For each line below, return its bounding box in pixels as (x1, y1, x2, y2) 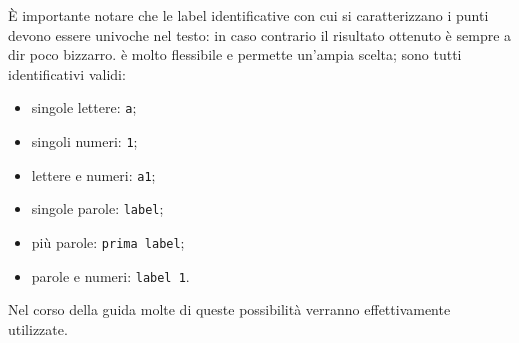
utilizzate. (8, 318, 68, 339)
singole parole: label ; (31, 198, 164, 219)
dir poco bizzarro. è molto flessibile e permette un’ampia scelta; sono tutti (8, 44, 462, 65)
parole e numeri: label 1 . (31, 265, 190, 286)
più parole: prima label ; (31, 232, 185, 252)
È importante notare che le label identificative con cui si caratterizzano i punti (8, 5, 489, 25)
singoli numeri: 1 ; (31, 131, 138, 152)
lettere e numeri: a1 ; (31, 164, 156, 185)
